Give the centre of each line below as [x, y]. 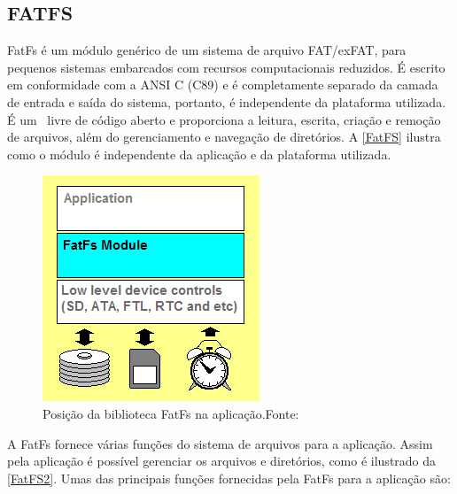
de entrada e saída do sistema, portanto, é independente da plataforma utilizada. [227, 101]
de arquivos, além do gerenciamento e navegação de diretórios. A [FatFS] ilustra [224, 137]
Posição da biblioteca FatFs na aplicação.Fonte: [171, 413]
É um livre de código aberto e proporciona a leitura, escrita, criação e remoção [224, 119]
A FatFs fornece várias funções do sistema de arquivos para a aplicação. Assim [220, 443]
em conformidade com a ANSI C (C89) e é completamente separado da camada [223, 85]
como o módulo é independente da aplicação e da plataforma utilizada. [199, 154]
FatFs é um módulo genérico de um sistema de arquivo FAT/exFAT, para [207, 50]
